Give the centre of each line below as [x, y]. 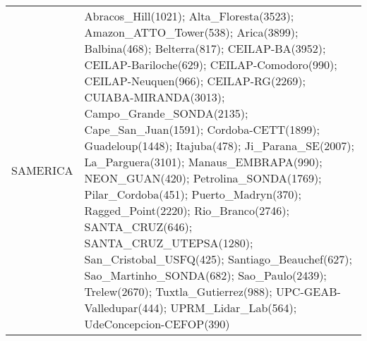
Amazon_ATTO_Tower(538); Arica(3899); [191, 32]
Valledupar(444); [126, 308]
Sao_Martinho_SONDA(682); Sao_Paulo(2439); [205, 275]
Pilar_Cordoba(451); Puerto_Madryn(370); [193, 194]
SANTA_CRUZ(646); [138, 227]
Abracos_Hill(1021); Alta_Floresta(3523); [189, 16]
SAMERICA [42, 170]
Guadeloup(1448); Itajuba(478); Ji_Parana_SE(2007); [219, 145]
